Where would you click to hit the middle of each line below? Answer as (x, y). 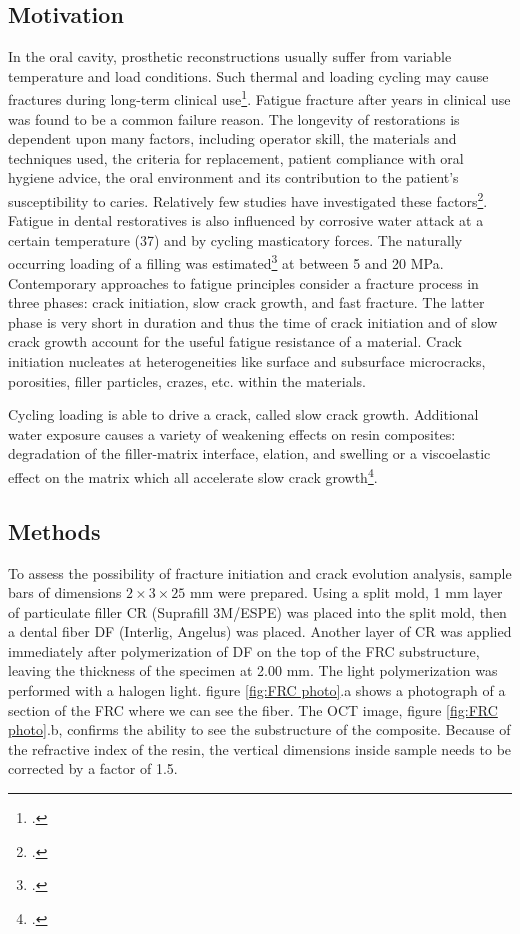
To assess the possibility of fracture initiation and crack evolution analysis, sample (260, 572)
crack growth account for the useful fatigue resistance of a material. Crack (235, 341)
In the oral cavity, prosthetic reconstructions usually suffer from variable (230, 56)
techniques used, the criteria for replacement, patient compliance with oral (236, 157)
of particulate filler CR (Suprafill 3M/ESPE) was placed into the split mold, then (257, 611)
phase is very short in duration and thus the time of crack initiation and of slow (253, 321)
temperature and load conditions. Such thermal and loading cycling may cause (248, 75)
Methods (54, 530)
